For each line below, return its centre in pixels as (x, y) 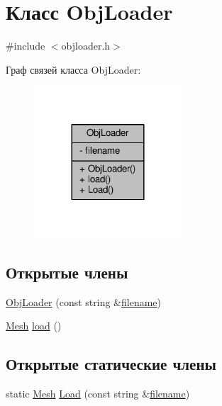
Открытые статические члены (111, 364)
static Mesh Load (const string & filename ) (98, 394)
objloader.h (86, 46)
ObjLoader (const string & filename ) (84, 301)
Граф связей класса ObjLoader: (73, 69)
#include (26, 46)
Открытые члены (67, 272)
